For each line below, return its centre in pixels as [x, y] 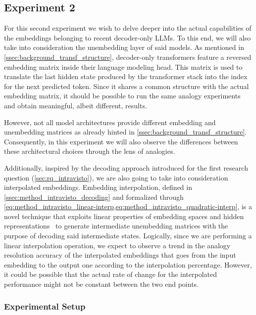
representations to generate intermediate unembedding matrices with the [116, 226]
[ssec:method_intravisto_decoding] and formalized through [94, 197]
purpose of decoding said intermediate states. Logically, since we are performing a [128, 236]
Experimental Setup [45, 306]
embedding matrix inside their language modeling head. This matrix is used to [123, 67]
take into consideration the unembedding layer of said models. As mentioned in [124, 47]
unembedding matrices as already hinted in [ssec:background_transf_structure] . [126, 132]
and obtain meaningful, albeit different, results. [76, 105]
